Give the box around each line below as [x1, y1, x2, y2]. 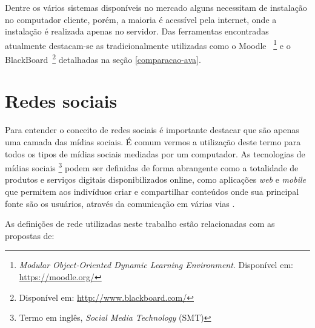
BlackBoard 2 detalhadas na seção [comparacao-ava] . [5, 51, 201, 65]
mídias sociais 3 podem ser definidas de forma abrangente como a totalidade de [5, 160, 299, 174]
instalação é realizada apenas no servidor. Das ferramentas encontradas [5, 25, 269, 38]
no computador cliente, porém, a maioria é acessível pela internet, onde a [5, 13, 277, 25]
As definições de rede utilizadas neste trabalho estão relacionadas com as [5, 217, 275, 230]
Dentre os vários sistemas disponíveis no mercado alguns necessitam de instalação [5, 1, 307, 13]
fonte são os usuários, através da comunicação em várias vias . [5, 197, 235, 209]
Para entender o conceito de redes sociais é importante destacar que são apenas [5, 123, 299, 136]
